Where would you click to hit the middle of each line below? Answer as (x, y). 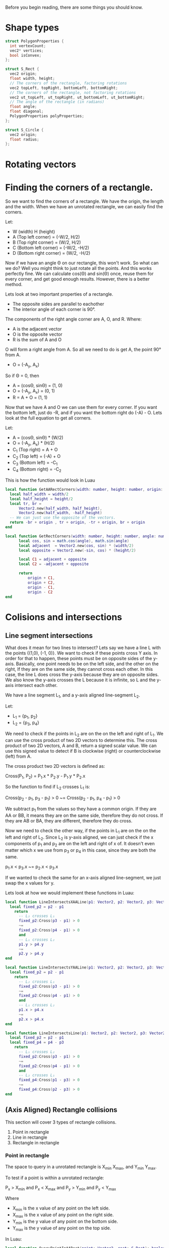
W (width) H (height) (34, 232)
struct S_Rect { (22, 69)
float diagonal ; (27, 111)
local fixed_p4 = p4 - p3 (37, 1043)
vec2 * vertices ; (27, 51)
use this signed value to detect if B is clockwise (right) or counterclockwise (83, 751)
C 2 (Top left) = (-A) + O (36, 457)
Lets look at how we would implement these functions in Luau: (70, 893)
